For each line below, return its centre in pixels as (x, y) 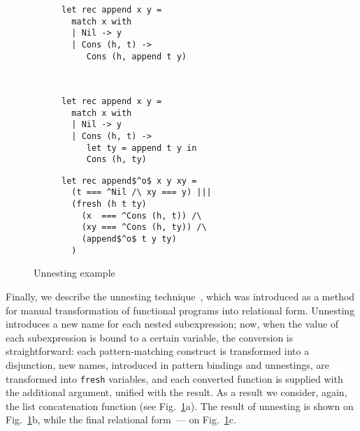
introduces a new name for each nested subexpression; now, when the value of (172, 324)
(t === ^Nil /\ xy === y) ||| (142, 192)
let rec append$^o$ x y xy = (129, 181)
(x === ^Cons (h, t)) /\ (142, 215)
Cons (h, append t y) (136, 56)
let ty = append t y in (142, 148)
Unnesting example (74, 273)
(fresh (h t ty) (109, 204)
